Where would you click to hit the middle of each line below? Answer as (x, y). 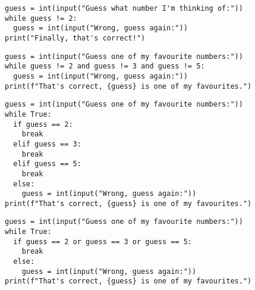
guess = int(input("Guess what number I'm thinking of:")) (124, 8)
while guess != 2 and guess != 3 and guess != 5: (105, 66)
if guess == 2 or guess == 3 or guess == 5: (103, 241)
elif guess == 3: (47, 144)
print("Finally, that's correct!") (75, 38)
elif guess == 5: (47, 164)
